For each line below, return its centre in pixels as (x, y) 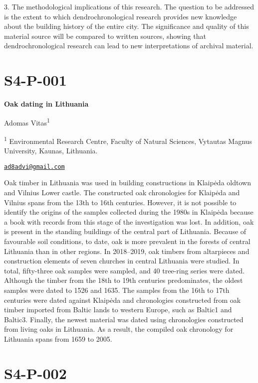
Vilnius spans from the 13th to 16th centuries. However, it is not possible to (120, 202)
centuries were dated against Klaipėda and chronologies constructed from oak (123, 300)
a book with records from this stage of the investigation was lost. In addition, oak (129, 221)
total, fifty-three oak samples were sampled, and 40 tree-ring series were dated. (125, 270)
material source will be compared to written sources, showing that (105, 36)
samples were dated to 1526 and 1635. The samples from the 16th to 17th (117, 290)
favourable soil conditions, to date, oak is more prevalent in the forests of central (127, 241)
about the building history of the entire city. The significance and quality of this (127, 26)
